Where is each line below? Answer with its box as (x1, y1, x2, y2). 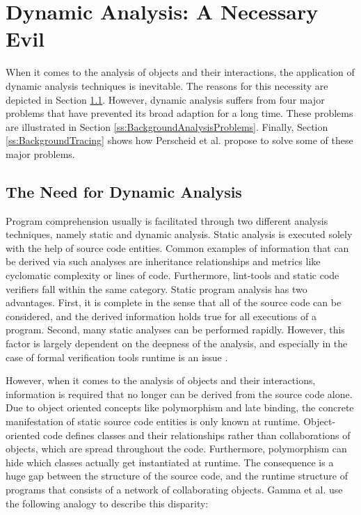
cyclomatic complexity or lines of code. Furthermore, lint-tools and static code (6, 268, 339, 283)
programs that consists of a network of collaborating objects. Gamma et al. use (6, 482, 343, 496)
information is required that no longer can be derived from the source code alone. (6, 386, 353, 401)
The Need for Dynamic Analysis (6, 180, 242, 202)
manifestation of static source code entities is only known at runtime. (6, 413, 300, 428)
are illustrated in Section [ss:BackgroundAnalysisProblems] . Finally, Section (6, 119, 328, 134)
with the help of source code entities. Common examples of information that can (6, 240, 349, 255)
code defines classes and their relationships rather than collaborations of (43, 427, 351, 442)
